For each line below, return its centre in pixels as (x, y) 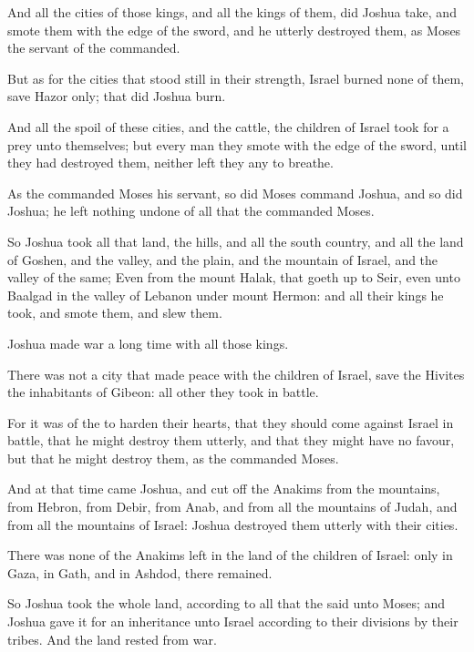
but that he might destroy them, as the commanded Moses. (173, 458)
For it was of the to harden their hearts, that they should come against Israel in (231, 422)
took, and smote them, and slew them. (115, 313)
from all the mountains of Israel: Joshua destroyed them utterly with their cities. (233, 524)
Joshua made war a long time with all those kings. (148, 343)
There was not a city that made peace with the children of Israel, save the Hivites (236, 374)
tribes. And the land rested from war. (112, 639)
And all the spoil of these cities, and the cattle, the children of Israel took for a (228, 126)
